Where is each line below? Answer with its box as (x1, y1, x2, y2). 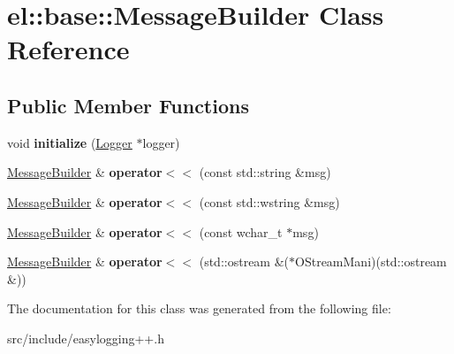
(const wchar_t (199, 222, 283, 241)
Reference (7, 31, 130, 67)
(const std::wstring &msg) (199, 192, 340, 211)
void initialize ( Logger (7, 133, 132, 151)
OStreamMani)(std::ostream (295, 252, 447, 271)
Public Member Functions (7, 91, 249, 119)
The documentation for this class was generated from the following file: (7, 299, 391, 318)
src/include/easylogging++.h (7, 328, 164, 347)
